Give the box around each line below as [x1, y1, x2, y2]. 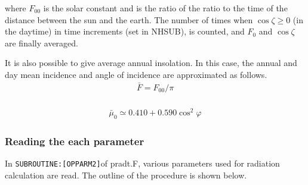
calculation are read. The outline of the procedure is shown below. [5, 168, 247, 181]
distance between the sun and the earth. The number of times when [5, 13, 253, 26]
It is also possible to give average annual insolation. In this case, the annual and [5, 57, 297, 69]
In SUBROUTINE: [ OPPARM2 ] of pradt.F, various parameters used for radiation [5, 156, 280, 169]
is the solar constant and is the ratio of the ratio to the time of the [43, 2, 288, 14]
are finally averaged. [5, 36, 78, 49]
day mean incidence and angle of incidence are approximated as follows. [5, 68, 267, 80]
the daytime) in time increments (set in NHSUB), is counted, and [5, 25, 245, 37]
